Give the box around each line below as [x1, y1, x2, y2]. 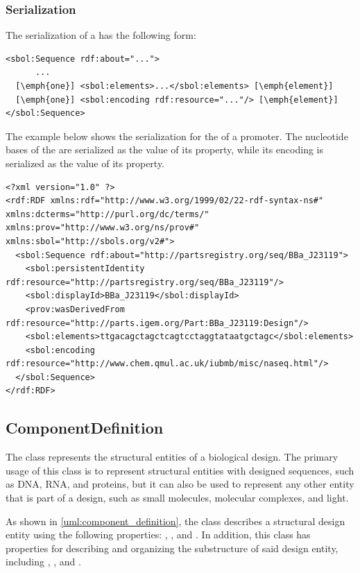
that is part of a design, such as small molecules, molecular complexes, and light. [6, 490, 349, 505]
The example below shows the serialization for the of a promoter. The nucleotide [6, 128, 348, 143]
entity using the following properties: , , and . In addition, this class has [6, 527, 311, 542]
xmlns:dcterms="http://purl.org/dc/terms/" [6, 209, 209, 219]
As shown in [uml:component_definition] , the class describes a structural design [6, 513, 345, 528]
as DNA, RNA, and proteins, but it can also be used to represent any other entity [6, 477, 354, 491]
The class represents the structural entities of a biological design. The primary [6, 450, 338, 464]
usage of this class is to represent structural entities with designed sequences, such [6, 463, 354, 477]
